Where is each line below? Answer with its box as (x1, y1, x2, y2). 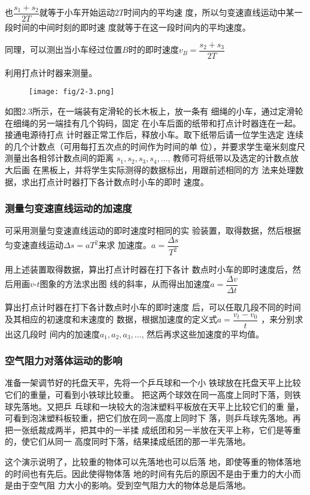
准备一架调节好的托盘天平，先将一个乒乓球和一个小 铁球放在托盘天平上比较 (5, 376, 301, 389)
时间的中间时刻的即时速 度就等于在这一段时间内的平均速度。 (13, 21, 251, 34)
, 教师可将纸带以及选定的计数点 (168, 152, 290, 164)
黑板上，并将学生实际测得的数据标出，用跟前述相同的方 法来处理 (41, 163, 296, 176)
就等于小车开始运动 (39, 6, 115, 19)
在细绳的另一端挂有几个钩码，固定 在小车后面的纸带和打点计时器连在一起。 (5, 116, 301, 129)
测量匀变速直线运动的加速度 (5, 201, 132, 216)
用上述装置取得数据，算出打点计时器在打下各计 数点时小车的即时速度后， (5, 263, 293, 276)
